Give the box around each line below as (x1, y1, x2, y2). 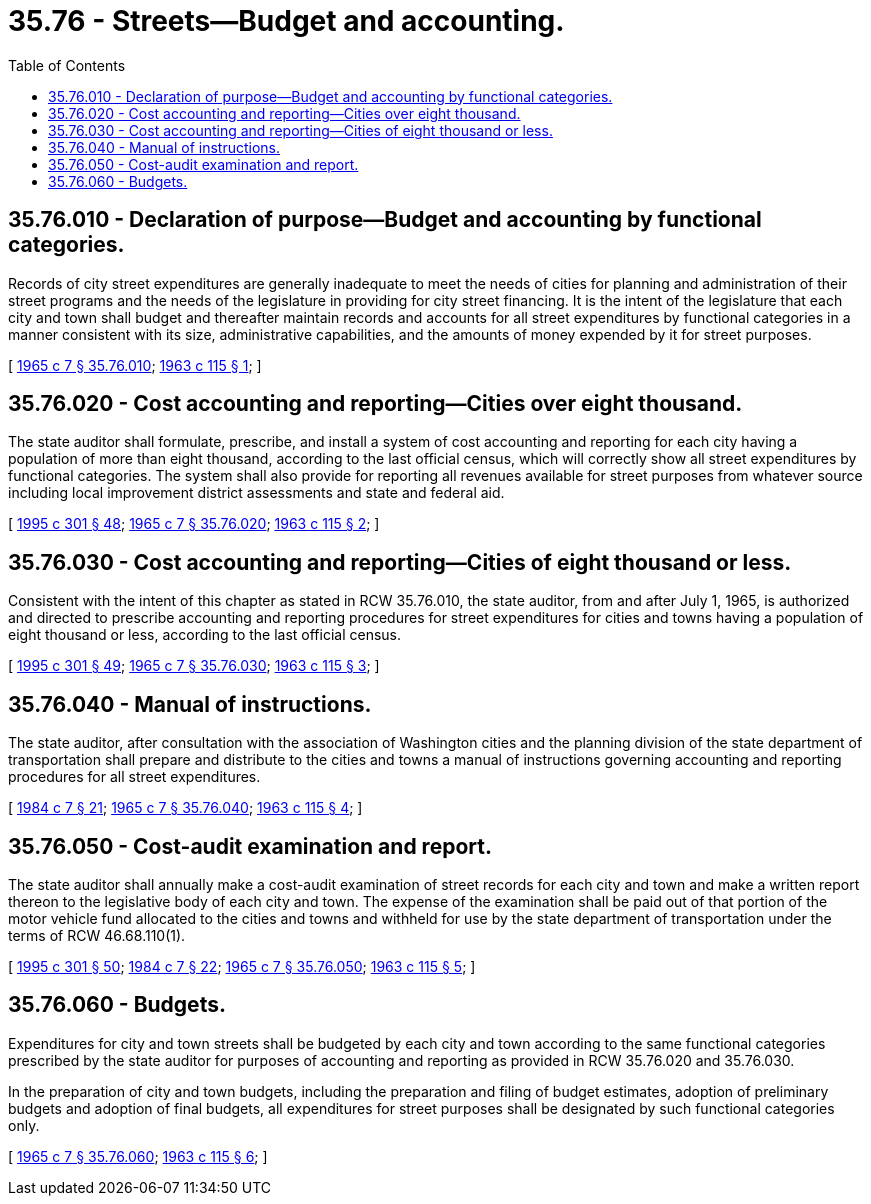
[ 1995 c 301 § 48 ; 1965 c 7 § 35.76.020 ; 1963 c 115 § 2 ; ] (8, 515, 380, 533)
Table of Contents (8, 56, 126, 74)
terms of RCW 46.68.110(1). (8, 926, 186, 944)
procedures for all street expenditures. (8, 768, 261, 786)
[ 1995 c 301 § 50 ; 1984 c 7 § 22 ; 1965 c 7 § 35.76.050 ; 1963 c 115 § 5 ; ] (8, 957, 476, 975)
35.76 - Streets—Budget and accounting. (8, 4, 565, 38)
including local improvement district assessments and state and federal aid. (8, 484, 505, 502)
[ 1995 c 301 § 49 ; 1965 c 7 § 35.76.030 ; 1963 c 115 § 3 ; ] (8, 657, 380, 675)
